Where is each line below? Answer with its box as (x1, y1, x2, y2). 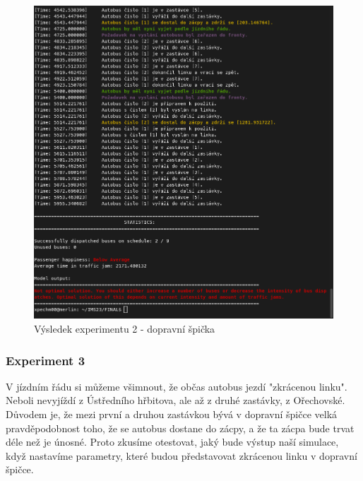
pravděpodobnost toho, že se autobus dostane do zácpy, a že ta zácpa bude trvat (6, 420, 355, 435)
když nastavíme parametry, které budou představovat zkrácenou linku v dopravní (6, 448, 357, 463)
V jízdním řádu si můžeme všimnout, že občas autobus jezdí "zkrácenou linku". (6, 379, 347, 393)
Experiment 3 (6, 351, 85, 369)
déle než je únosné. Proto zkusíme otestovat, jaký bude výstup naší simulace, (6, 434, 339, 449)
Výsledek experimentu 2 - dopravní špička (34, 321, 215, 336)
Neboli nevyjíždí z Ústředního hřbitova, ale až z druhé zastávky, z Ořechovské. (6, 393, 345, 408)
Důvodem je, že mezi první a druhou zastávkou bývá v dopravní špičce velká (6, 407, 338, 422)
